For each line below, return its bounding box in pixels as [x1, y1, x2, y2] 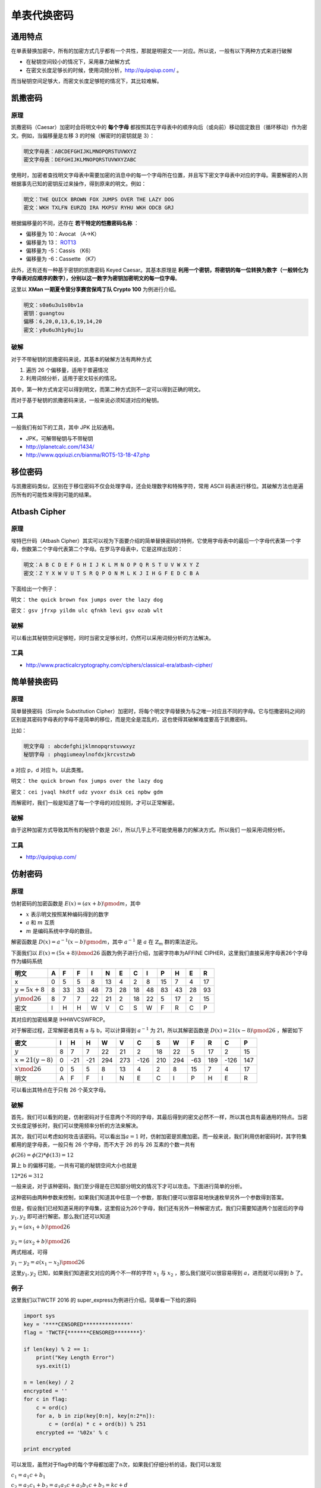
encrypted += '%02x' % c [36, 1429, 109, 1436]
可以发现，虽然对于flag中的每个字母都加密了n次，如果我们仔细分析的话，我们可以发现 [11, 1461, 222, 1468]
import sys [23, 1312, 55, 1320]
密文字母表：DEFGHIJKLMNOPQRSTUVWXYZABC [23, 157, 137, 163]
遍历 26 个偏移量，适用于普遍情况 [26, 366, 109, 373]
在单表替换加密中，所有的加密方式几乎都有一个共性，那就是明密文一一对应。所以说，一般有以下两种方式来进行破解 [11, 48, 292, 55]
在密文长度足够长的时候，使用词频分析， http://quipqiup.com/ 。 [26, 66, 182, 74]
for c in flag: [23, 1396, 68, 1403]
